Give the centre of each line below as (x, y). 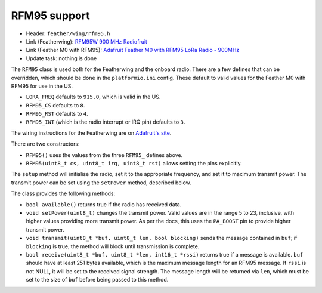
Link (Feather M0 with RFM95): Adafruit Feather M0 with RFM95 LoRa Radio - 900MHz (133, 50)
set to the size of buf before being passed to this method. (97, 280)
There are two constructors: (45, 144)
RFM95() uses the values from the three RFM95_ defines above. (104, 155)
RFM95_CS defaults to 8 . (55, 105)
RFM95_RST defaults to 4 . (57, 114)
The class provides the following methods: (63, 193)
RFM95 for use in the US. (42, 86)
